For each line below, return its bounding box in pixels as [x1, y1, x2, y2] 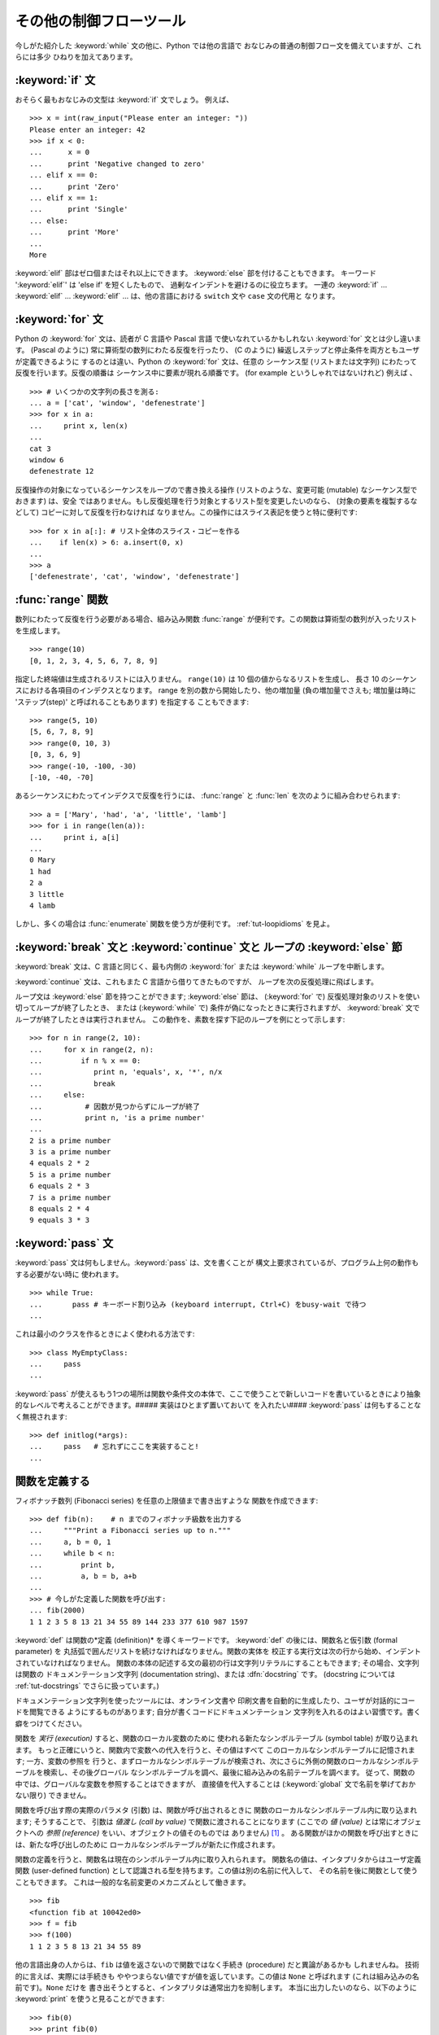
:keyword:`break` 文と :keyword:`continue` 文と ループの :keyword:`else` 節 [15, 940, 402, 954]
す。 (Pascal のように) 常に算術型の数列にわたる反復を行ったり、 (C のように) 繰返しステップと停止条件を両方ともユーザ [15, 345, 420, 355]
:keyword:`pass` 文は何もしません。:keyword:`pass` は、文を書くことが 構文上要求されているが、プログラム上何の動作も [15, 1258, 419, 1267]
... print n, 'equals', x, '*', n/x [29, 1067, 223, 1077]
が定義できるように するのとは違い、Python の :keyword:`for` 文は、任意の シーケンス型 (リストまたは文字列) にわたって [15, 357, 418, 366]
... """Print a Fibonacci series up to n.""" [29, 1526, 232, 1535]
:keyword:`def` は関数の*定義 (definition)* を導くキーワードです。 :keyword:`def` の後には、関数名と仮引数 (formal [15, 1635, 398, 1644]
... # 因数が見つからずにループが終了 [29, 1101, 201, 1111]
